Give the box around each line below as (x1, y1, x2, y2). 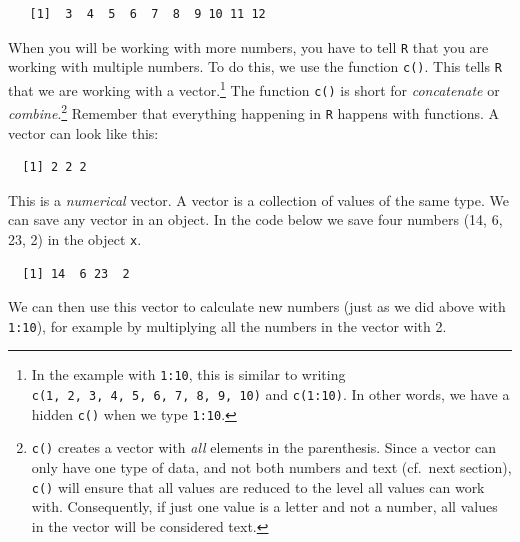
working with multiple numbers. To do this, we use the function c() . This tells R (8, 56, 502, 77)
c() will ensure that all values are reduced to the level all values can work (31, 476, 485, 497)
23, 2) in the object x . (8, 228, 142, 249)
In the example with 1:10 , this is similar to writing (31, 364, 346, 385)
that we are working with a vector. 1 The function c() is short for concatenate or (8, 76, 500, 100)
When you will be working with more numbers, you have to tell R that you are (8, 36, 489, 57)
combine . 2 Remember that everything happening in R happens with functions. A (8, 100, 500, 123)
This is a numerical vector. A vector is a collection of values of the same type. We (8, 189, 509, 210)
